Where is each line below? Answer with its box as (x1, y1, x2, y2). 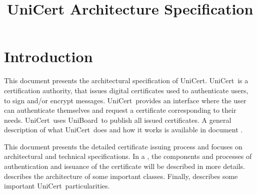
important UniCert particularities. (4, 180, 110, 191)
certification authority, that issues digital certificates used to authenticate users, (4, 85, 248, 95)
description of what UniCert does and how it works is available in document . (4, 124, 243, 135)
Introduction (4, 46, 93, 67)
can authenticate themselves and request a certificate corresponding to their (4, 105, 236, 115)
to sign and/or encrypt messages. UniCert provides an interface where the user (4, 95, 246, 105)
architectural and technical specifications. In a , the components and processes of (4, 151, 252, 161)
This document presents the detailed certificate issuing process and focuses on (4, 141, 242, 151)
